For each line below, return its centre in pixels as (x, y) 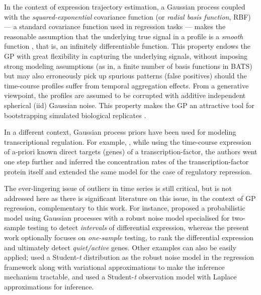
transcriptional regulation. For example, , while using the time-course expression (128, 141)
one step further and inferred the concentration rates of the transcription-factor (126, 161)
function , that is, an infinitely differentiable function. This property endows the (127, 46)
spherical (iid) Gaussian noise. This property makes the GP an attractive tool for (129, 105)
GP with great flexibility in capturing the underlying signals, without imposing (126, 56)
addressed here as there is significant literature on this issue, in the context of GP (130, 198)
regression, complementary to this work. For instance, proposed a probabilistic (125, 208)
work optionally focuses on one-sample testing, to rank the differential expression (129, 237)
